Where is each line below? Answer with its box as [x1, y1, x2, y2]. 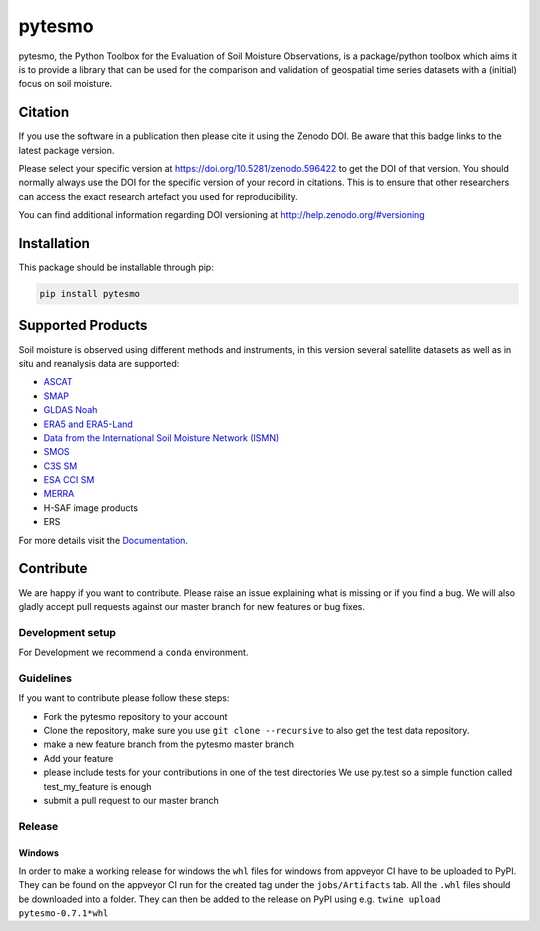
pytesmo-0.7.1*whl [18, 908, 109, 919]
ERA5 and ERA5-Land [43, 418, 134, 430]
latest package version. [18, 144, 115, 156]
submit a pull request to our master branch [43, 794, 220, 806]
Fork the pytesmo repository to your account [43, 710, 228, 722]
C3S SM [43, 460, 78, 472]
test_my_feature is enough [43, 780, 152, 792]
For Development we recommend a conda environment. [18, 646, 249, 659]
